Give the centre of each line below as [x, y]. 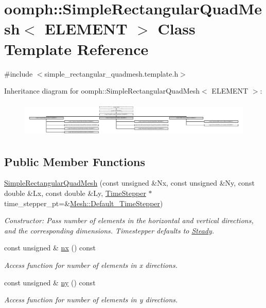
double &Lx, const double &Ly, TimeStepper [75, 193]
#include [19, 73]
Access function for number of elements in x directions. [91, 265]
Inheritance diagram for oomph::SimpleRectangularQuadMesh [102, 91]
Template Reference [76, 49]
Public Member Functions [75, 161]
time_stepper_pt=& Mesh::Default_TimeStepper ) [84, 203]
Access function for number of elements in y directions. [91, 300]
